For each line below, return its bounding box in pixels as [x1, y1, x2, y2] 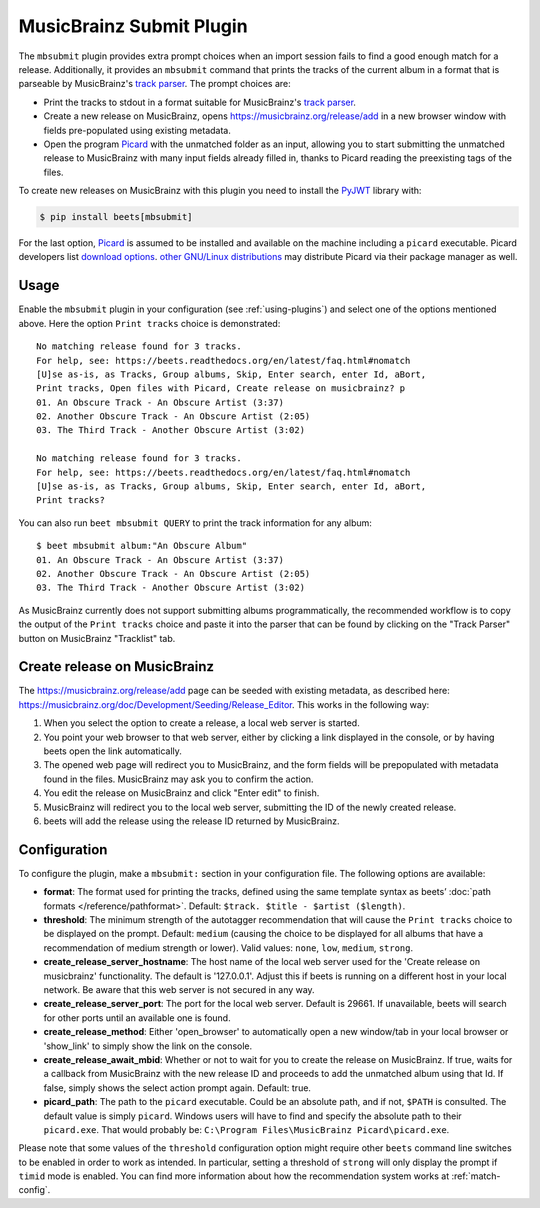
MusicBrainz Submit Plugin [18, 15, 249, 37]
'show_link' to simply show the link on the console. [43, 1040, 253, 1052]
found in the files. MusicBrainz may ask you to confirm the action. [43, 773, 314, 785]
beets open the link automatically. [43, 745, 182, 757]
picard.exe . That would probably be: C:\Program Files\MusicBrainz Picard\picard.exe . [43, 1123, 450, 1135]
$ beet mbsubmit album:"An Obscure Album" [36, 540, 248, 552]
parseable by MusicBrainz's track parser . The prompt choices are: [18, 78, 291, 90]
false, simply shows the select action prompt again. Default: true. [43, 1081, 312, 1094]
